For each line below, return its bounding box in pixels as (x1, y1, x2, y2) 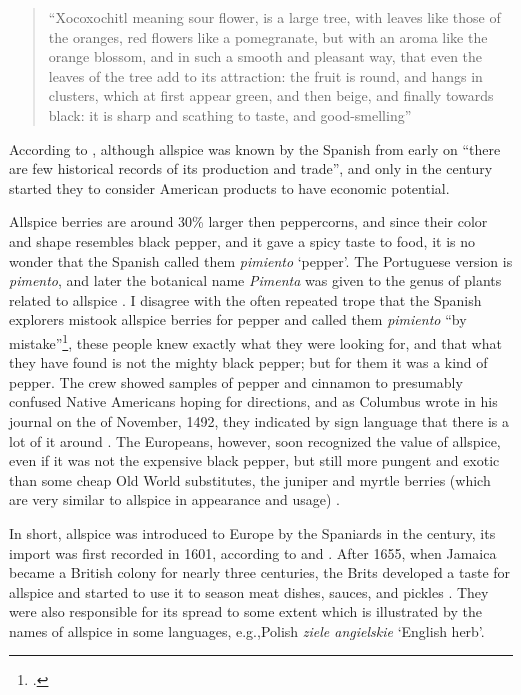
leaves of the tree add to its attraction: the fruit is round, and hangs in (48, 65, 483, 86)
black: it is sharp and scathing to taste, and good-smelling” (48, 104, 412, 125)
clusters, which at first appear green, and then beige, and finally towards (48, 85, 494, 106)
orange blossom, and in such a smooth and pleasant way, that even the (48, 46, 483, 67)
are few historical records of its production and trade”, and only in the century (9, 158, 493, 179)
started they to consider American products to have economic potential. (9, 177, 450, 198)
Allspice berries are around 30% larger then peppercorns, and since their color (9, 211, 488, 232)
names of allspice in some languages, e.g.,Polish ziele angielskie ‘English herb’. (9, 620, 485, 641)
